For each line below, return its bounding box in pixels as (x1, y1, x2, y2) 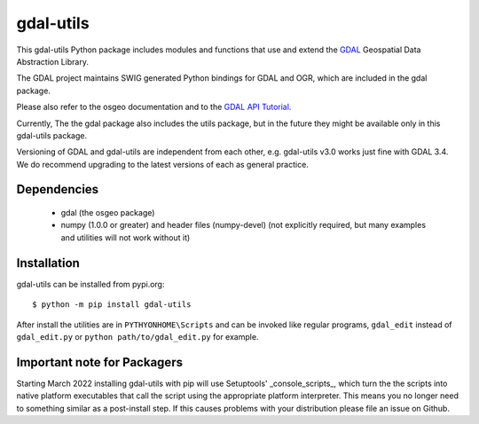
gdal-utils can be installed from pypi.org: (16, 279, 165, 289)
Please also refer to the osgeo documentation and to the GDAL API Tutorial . (16, 102, 292, 113)
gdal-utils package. (16, 130, 88, 141)
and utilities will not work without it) (60, 232, 191, 243)
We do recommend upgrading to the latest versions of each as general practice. (16, 159, 310, 169)
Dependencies (16, 182, 99, 197)
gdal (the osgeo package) (60, 208, 155, 218)
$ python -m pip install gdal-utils (32, 300, 192, 310)
